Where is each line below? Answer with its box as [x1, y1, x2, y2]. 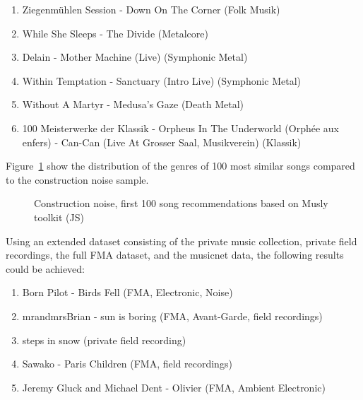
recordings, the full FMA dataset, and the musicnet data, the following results [6, 247, 344, 262]
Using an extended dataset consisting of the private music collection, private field [6, 233, 357, 248]
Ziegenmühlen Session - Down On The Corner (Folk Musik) [22, 2, 280, 16]
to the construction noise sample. [6, 172, 149, 187]
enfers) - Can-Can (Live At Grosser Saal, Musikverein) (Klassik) [22, 134, 302, 149]
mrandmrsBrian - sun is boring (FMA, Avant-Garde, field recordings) [22, 308, 323, 323]
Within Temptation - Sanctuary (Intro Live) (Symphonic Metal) [22, 73, 302, 88]
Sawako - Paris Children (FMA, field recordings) [22, 356, 232, 371]
